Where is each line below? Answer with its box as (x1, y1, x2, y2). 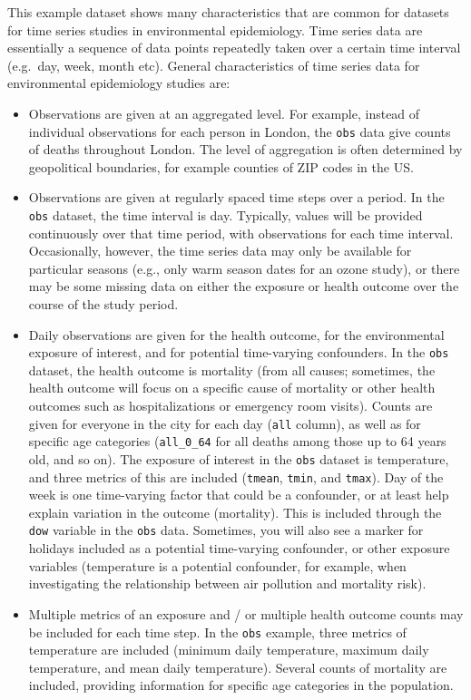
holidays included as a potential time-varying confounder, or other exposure (28, 539, 450, 558)
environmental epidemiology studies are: (7, 73, 231, 92)
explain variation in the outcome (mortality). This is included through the (28, 502, 442, 521)
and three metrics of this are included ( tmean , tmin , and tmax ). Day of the (28, 467, 444, 486)
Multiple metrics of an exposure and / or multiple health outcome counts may (28, 604, 464, 623)
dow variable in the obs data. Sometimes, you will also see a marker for (28, 520, 424, 540)
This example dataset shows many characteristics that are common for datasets (7, 3, 449, 21)
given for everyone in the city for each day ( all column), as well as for (28, 413, 421, 433)
